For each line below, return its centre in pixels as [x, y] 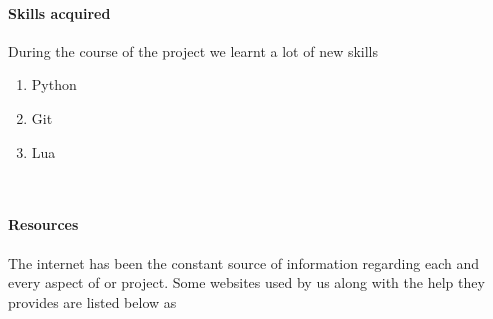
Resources [43, 224]
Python [54, 84]
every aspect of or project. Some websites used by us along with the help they [246, 282]
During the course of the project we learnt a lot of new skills [193, 50]
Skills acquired [59, 12]
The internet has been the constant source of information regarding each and [243, 262]
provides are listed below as [92, 301]
